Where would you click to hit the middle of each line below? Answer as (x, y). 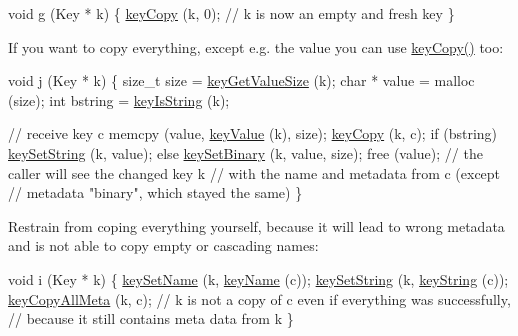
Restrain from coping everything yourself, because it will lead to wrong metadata (256, 225)
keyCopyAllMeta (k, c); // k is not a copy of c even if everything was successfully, (259, 298)
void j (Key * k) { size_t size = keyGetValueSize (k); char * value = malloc (241, 80)
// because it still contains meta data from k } (151, 318)
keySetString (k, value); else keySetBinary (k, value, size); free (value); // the (245, 152)
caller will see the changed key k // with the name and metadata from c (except (254, 172)
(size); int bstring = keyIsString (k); (119, 99)
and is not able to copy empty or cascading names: (163, 245)
